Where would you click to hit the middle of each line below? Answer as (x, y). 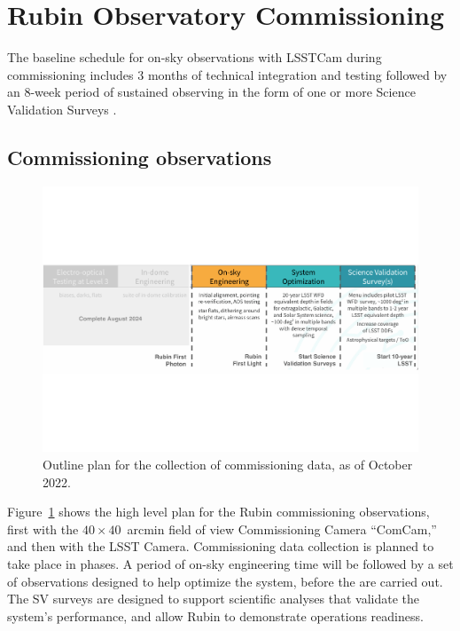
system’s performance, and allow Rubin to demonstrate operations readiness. (215, 615)
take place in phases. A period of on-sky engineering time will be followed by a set (230, 563)
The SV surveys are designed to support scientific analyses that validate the (213, 599)
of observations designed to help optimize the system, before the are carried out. (225, 581)
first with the (43, 528)
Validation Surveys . (62, 109)
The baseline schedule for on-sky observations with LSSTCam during (195, 57)
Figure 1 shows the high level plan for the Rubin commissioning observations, (218, 512)
